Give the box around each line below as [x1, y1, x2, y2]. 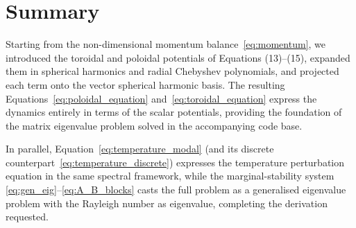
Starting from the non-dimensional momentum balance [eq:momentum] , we [6, 37, 326, 51]
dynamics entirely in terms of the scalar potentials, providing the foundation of [6, 105, 342, 119]
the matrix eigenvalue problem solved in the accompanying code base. [6, 118, 303, 132]
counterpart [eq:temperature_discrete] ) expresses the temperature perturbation [6, 155, 345, 169]
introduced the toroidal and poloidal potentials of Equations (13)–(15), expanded [6, 50, 350, 64]
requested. [6, 209, 49, 224]
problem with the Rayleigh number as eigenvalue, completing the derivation [6, 195, 328, 210]
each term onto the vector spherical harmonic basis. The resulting [6, 77, 285, 91]
